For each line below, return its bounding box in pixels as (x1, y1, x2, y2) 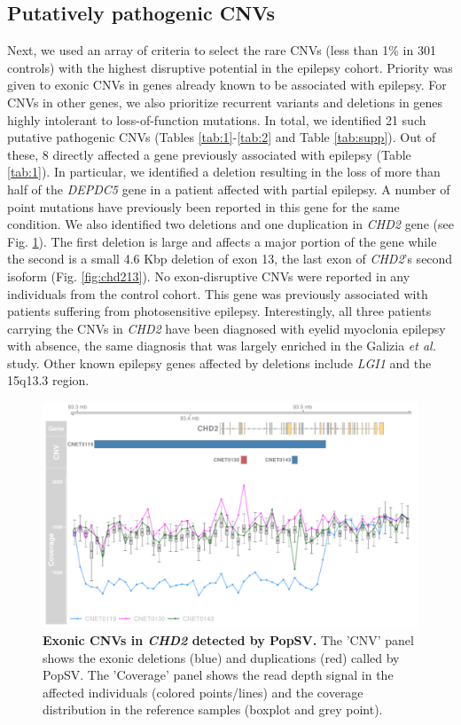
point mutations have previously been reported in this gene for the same (7, 197, 400, 216)
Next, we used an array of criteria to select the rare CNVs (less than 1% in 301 (7, 41, 436, 59)
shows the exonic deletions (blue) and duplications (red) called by (43, 648, 400, 666)
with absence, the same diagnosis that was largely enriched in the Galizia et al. (7, 336, 436, 355)
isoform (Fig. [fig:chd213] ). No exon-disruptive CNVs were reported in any (7, 266, 410, 285)
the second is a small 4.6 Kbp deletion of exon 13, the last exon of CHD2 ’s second (7, 249, 453, 268)
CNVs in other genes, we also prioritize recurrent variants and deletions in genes (7, 92, 443, 111)
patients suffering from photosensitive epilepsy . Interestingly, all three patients (7, 302, 432, 320)
